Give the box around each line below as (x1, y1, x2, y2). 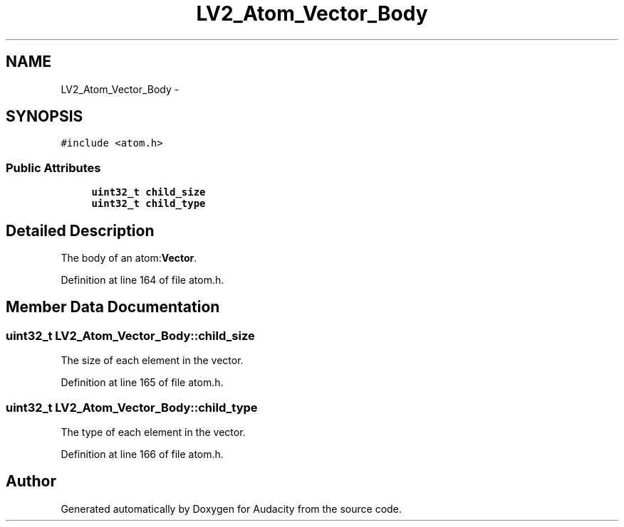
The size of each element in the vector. (61, 354, 244, 367)
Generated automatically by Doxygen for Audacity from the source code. (61, 502, 402, 515)
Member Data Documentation (6, 298, 220, 316)
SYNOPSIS (6, 107, 83, 126)
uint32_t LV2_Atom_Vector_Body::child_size (6, 328, 255, 343)
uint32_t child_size (91, 186, 206, 198)
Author (6, 472, 56, 491)
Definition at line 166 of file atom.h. (61, 448, 224, 460)
